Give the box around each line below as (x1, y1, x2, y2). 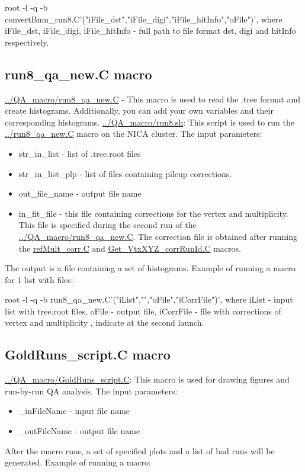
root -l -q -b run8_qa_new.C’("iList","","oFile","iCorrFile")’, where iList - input (5, 293, 293, 306)
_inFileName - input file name (18, 404, 130, 417)
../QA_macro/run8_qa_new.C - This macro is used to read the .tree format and (5, 92, 301, 105)
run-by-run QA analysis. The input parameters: (5, 384, 178, 397)
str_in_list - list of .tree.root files (18, 147, 141, 159)
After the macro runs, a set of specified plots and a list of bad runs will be (5, 444, 275, 457)
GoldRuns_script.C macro (5, 345, 171, 364)
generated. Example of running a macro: (5, 456, 151, 468)
